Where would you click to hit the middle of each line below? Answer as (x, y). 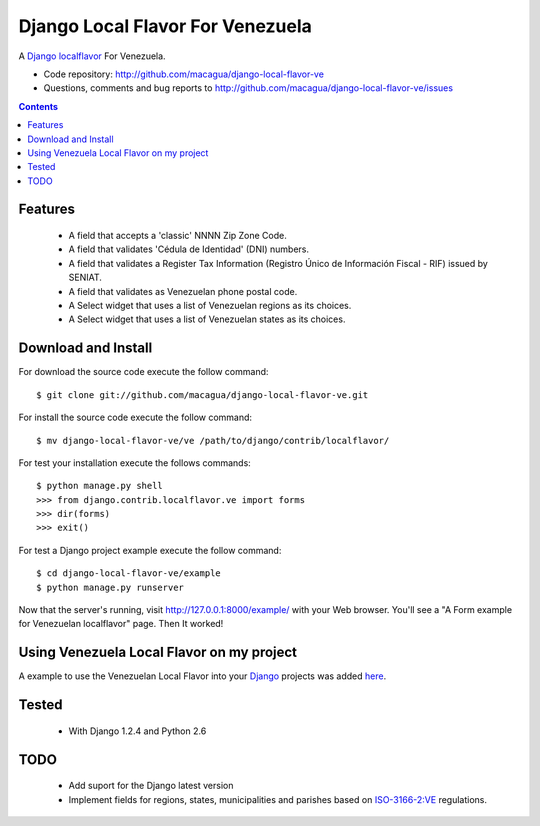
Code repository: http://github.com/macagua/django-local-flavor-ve (184, 74)
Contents (38, 106)
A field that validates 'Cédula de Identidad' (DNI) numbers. (189, 249)
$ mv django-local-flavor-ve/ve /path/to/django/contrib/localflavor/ (213, 440)
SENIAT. (85, 277)
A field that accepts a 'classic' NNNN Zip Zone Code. (177, 236)
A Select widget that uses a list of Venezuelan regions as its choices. (210, 306)
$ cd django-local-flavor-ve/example (129, 573)
